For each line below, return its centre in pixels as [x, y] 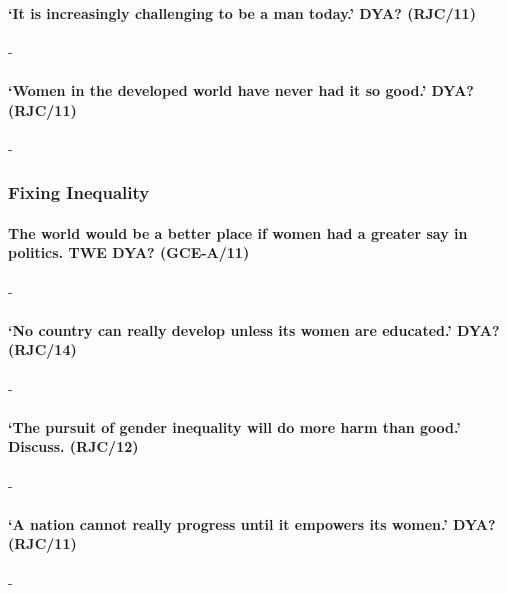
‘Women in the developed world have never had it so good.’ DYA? [241, 89]
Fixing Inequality [79, 192]
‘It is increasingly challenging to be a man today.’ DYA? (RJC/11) [242, 12]
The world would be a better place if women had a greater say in [238, 232]
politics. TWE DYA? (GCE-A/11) [129, 252]
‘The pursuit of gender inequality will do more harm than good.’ [234, 426]
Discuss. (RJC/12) [73, 446]
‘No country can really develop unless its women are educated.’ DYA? [254, 329]
